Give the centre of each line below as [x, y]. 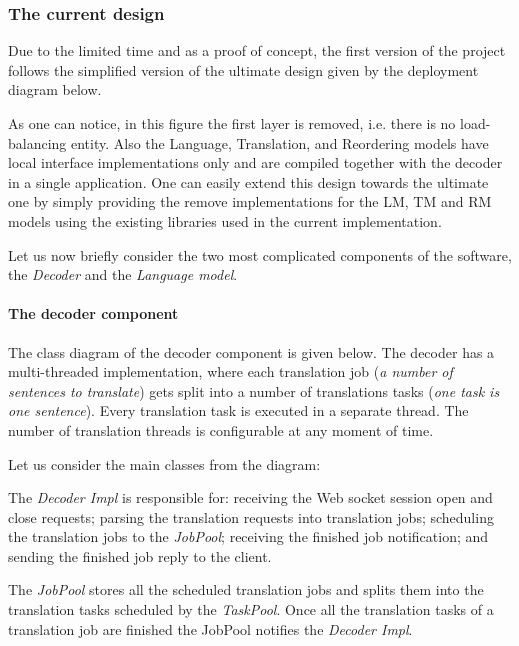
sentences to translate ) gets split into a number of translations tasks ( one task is [254, 390]
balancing [37, 142]
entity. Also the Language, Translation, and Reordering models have [280, 142]
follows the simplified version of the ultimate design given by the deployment [243, 69]
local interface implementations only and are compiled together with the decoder [255, 162]
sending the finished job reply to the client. [140, 555]
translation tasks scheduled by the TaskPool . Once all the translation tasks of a [251, 609]
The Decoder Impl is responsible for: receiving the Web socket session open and [250, 497]
